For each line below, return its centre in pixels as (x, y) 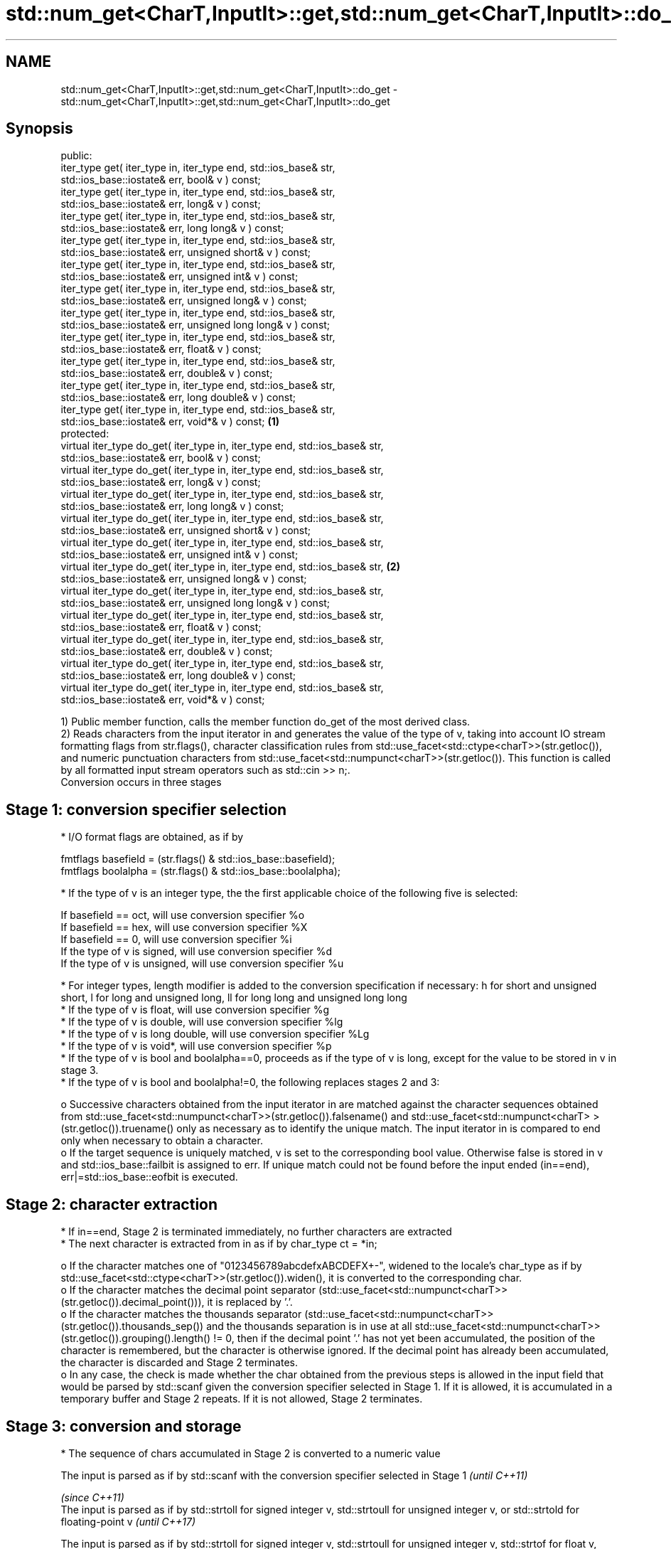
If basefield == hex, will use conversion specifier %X (184, 927)
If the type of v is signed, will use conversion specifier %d (196, 952)
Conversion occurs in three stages (141, 782)
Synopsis (39, 129)
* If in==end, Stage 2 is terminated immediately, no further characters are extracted (256, 1232)
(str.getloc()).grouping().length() (136, 1338)
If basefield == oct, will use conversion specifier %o (183, 915)
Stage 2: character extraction (112, 1204)
